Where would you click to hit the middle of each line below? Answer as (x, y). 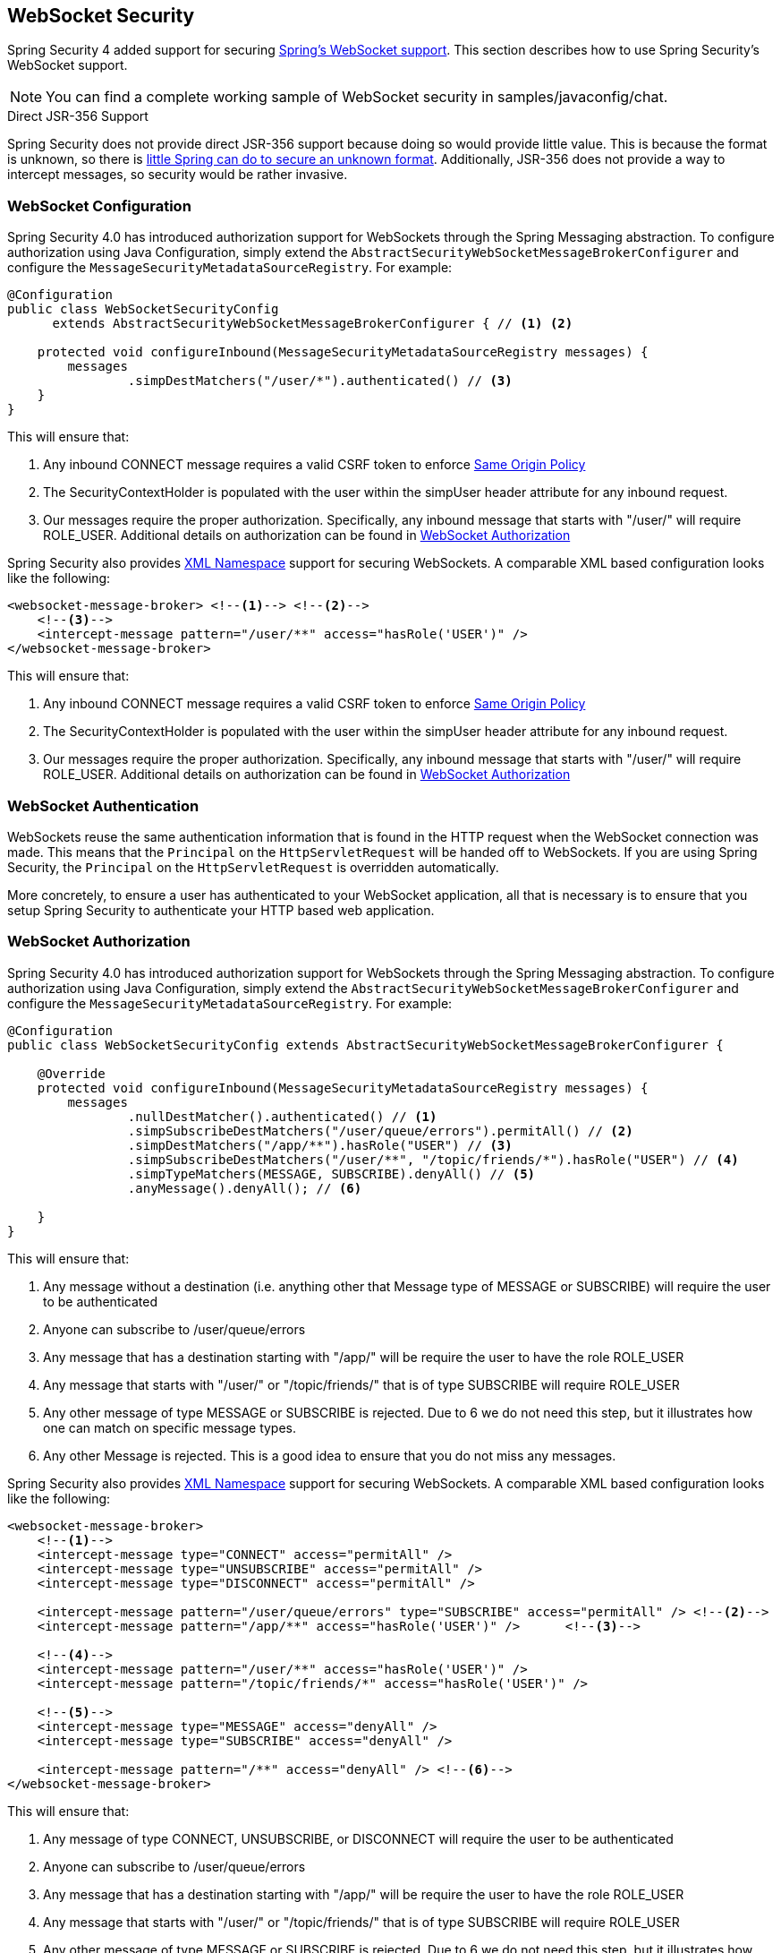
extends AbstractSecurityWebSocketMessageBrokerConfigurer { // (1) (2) (313, 324)
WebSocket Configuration (99, 206)
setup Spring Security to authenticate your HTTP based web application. (221, 910)
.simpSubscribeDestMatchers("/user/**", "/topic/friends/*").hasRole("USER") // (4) (433, 1159)
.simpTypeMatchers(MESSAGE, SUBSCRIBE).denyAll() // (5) (331, 1174)
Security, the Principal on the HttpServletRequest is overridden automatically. (253, 867)
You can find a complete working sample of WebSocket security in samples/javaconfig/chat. (357, 97)
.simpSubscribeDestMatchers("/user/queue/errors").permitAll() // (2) (380, 1131)
